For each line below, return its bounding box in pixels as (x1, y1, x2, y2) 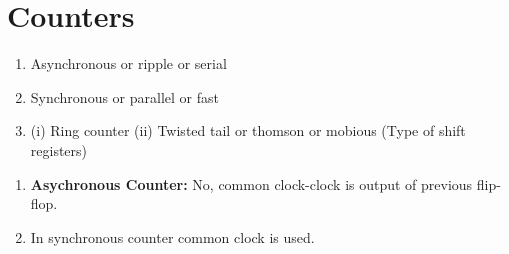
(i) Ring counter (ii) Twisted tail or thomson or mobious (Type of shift (30, 120, 466, 141)
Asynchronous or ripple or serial (30, 53, 227, 74)
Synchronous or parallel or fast (30, 86, 219, 107)
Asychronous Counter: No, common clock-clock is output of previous (30, 173, 473, 194)
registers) (30, 139, 88, 160)
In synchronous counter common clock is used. (30, 226, 315, 247)
